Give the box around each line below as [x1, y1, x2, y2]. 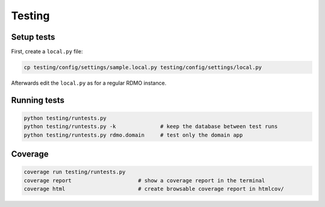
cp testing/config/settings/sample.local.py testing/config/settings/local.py [23, 64, 262, 71]
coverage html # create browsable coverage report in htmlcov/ [23, 185, 284, 193]
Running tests [11, 95, 65, 105]
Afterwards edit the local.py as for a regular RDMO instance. [11, 79, 167, 87]
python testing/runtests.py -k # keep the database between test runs [23, 123, 278, 130]
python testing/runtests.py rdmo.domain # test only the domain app [23, 131, 243, 138]
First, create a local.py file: [11, 48, 83, 55]
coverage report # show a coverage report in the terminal [23, 177, 265, 184]
